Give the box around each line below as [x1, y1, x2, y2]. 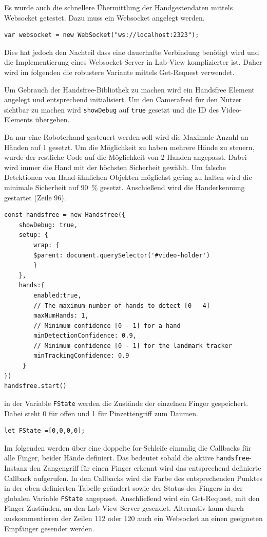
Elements [4, 114, 33, 125]
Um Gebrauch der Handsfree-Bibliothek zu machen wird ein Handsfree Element [4, 84, 255, 95]
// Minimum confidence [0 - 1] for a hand [33, 322, 181, 329]
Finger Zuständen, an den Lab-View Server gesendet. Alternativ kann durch [4, 503, 244, 513]
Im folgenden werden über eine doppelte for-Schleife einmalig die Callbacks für [4, 442, 252, 453]
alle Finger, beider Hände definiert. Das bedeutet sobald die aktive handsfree [4, 452, 250, 463]
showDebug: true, [18, 221, 78, 229]
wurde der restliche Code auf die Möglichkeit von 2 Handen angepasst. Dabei [4, 152, 247, 162]
